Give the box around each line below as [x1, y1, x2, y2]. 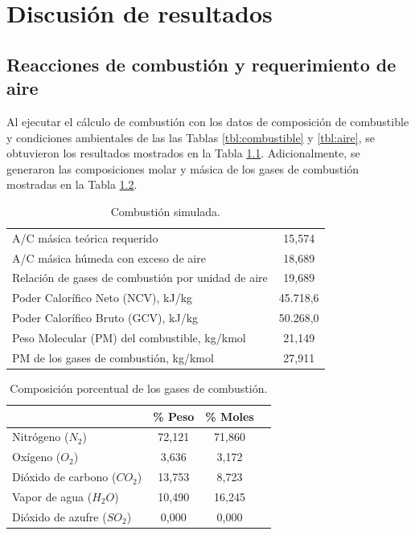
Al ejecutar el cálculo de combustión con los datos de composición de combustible [6, 112, 409, 129]
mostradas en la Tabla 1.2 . [6, 176, 138, 193]
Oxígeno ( [12, 448, 61, 465]
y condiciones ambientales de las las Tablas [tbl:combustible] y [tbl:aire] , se [6, 129, 375, 145]
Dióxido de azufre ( [12, 508, 107, 525]
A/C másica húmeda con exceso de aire [12, 249, 206, 266]
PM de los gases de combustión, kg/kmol [12, 349, 214, 366]
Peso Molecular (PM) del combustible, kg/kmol [12, 329, 246, 345]
